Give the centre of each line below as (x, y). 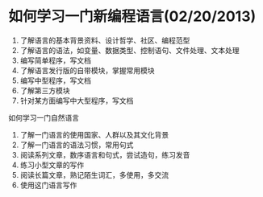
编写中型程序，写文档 (55, 80)
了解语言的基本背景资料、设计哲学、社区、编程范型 (105, 40)
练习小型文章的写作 (52, 165)
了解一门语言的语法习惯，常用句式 (77, 145)
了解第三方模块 (45, 90)
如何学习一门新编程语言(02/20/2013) (132, 16)
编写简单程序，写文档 (55, 60)
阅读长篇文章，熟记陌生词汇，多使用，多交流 (94, 174)
